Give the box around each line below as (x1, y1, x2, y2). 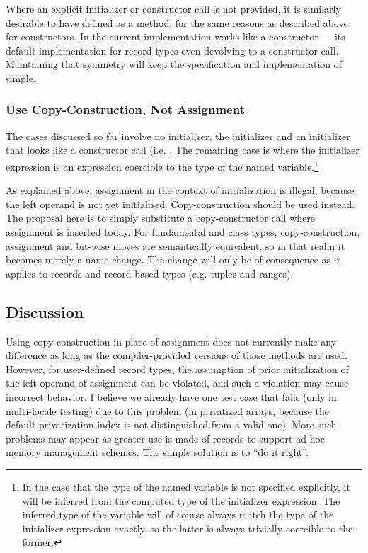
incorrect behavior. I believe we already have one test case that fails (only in (6, 389, 337, 404)
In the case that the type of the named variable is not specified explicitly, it (22, 479, 350, 494)
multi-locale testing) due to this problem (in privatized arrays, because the (6, 403, 330, 418)
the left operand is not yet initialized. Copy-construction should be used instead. (6, 196, 355, 211)
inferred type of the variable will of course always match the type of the (22, 507, 334, 522)
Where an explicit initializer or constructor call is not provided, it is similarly (6, 1, 341, 16)
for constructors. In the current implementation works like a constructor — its (6, 29, 345, 44)
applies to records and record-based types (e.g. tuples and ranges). (6, 266, 294, 280)
